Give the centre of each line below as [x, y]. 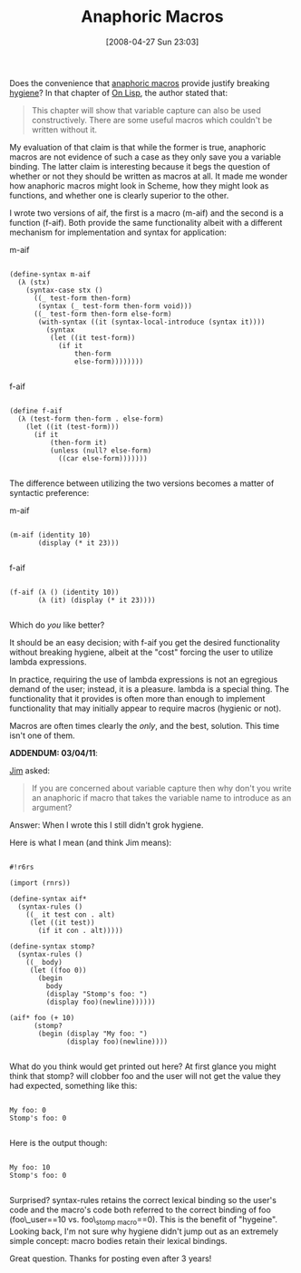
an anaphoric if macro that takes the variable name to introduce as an [161, 797]
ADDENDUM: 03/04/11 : [53, 753]
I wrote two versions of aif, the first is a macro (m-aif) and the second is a [146, 213]
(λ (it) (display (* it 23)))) [97, 600]
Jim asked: [29, 770]
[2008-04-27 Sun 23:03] [152, 42]
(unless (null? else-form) [101, 451]
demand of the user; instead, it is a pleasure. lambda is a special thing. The [150, 689]
